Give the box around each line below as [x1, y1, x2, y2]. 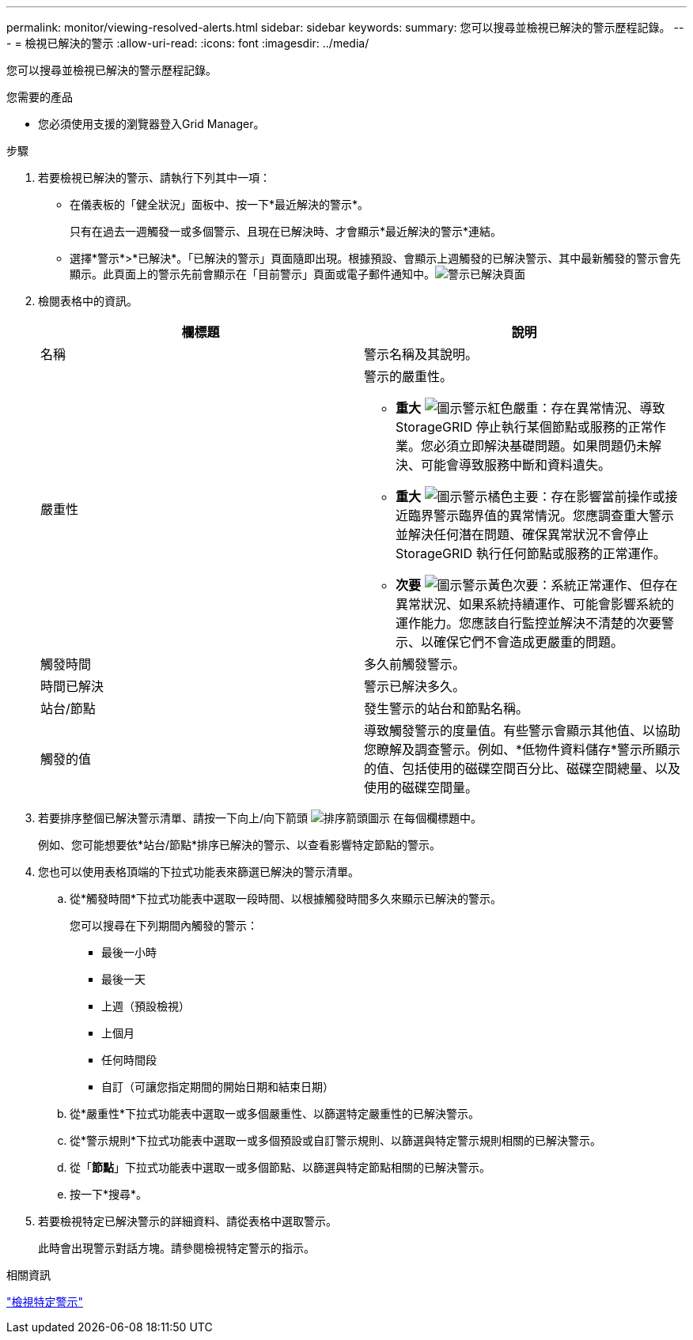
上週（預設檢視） [101, 999, 190, 1013]
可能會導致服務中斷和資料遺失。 [421, 457, 612, 473]
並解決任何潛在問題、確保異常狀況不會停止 [396, 527, 649, 542]
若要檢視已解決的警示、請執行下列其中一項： [38, 171, 271, 184]
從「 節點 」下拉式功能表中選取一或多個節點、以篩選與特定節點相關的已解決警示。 [70, 1161, 490, 1174]
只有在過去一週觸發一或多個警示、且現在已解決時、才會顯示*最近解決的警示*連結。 [70, 225, 502, 238]
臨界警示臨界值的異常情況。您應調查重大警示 [408, 508, 675, 523]
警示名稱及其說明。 [364, 346, 479, 362]
